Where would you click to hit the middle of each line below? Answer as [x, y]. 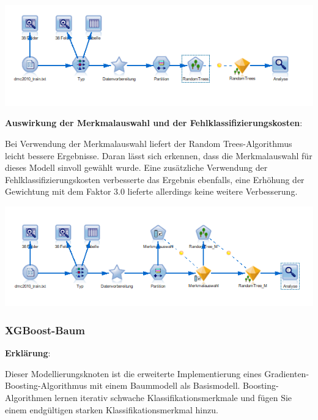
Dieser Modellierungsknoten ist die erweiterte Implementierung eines [133, 373]
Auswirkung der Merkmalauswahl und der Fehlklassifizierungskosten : [154, 123]
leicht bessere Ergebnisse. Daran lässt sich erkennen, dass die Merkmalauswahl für [159, 155]
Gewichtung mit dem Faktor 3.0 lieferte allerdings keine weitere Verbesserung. [151, 191]
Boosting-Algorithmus [46, 385]
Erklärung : [28, 353]
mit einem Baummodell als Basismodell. [165, 385]
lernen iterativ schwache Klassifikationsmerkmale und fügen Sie [173, 398]
